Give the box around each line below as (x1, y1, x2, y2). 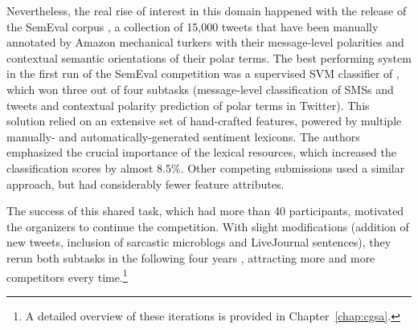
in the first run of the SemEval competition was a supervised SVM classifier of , (6, 65, 400, 82)
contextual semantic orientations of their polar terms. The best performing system (6, 49, 412, 66)
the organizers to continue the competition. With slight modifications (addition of (6, 218, 409, 234)
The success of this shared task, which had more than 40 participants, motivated (6, 202, 404, 219)
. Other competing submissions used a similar (180, 159, 405, 176)
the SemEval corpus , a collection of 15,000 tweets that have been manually (6, 18, 379, 35)
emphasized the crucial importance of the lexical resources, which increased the (6, 144, 397, 161)
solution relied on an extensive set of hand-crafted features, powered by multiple (6, 112, 402, 129)
